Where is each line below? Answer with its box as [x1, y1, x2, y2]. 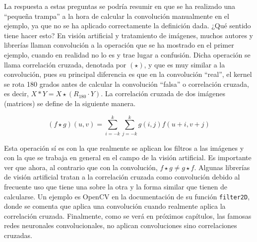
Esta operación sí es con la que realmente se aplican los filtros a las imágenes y [4, 142, 244, 153]
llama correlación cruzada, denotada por [4, 59, 127, 69]
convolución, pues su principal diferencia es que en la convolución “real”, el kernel [4, 69, 252, 79]
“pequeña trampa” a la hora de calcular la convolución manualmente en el [4, 10, 229, 21]
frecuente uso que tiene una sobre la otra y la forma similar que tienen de [4, 181, 227, 192]
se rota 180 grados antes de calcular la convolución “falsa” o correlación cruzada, [4, 78, 250, 89]
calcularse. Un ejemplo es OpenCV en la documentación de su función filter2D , [4, 191, 250, 201]
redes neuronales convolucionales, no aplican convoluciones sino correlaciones [4, 220, 237, 231]
